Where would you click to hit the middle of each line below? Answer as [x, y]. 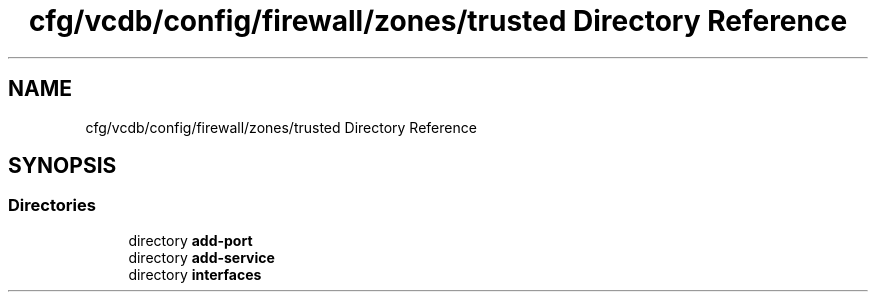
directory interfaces [195, 274]
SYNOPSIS [62, 166]
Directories [52, 205]
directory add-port [190, 240]
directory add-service [201, 257]
